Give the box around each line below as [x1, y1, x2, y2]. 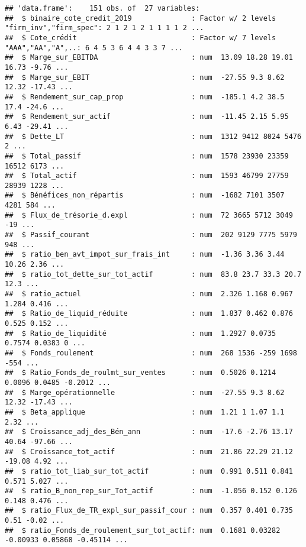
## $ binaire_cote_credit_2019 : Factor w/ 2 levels [5, 14, 276, 22]
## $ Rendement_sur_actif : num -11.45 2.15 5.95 [5, 112, 289, 121]
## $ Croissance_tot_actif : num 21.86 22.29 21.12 [5, 447, 293, 456]
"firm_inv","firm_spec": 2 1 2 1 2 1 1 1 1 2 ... [5, 24, 204, 33]
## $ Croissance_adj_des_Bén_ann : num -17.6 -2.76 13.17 [5, 428, 293, 436]
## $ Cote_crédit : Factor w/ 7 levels [5, 33, 276, 42]
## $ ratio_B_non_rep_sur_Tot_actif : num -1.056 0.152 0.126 [5, 487, 297, 496]
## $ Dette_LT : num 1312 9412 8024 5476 [5, 132, 302, 141]
